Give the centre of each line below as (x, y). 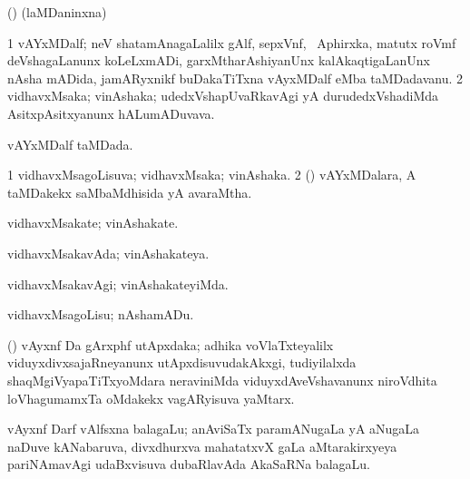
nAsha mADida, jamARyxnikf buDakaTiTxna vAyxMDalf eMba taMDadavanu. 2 (235, 78)
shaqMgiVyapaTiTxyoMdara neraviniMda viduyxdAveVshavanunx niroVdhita (222, 380)
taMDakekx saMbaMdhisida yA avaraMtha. (130, 192)
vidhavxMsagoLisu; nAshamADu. (101, 314)
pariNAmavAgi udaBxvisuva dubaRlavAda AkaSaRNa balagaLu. (189, 464)
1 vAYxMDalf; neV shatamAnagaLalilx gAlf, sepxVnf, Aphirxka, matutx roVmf (232, 42)
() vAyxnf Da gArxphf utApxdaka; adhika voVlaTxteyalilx (171, 344)
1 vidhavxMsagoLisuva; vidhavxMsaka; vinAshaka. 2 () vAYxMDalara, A (212, 175)
